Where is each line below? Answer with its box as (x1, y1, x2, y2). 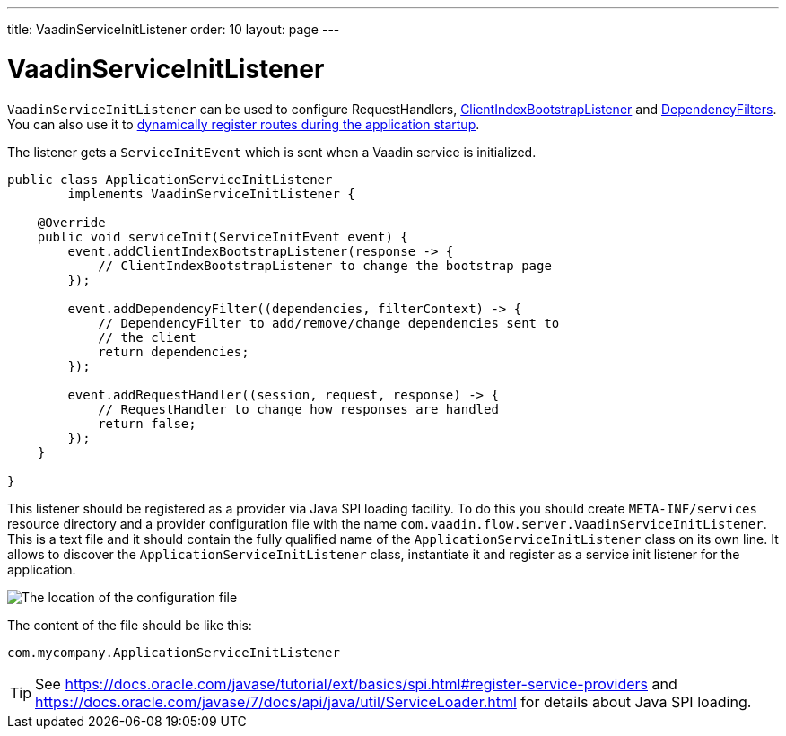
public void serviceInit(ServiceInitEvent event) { (37, 229, 408, 244)
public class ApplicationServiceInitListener (7, 171, 333, 187)
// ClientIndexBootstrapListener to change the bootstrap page (98, 258, 552, 273)
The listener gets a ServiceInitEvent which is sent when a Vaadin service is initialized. (7, 144, 537, 160)
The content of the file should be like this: (7, 617, 252, 633)
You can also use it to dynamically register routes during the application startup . (7, 116, 480, 132)
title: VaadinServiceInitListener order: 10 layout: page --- (7, 22, 340, 37)
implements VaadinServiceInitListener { (67, 186, 355, 201)
